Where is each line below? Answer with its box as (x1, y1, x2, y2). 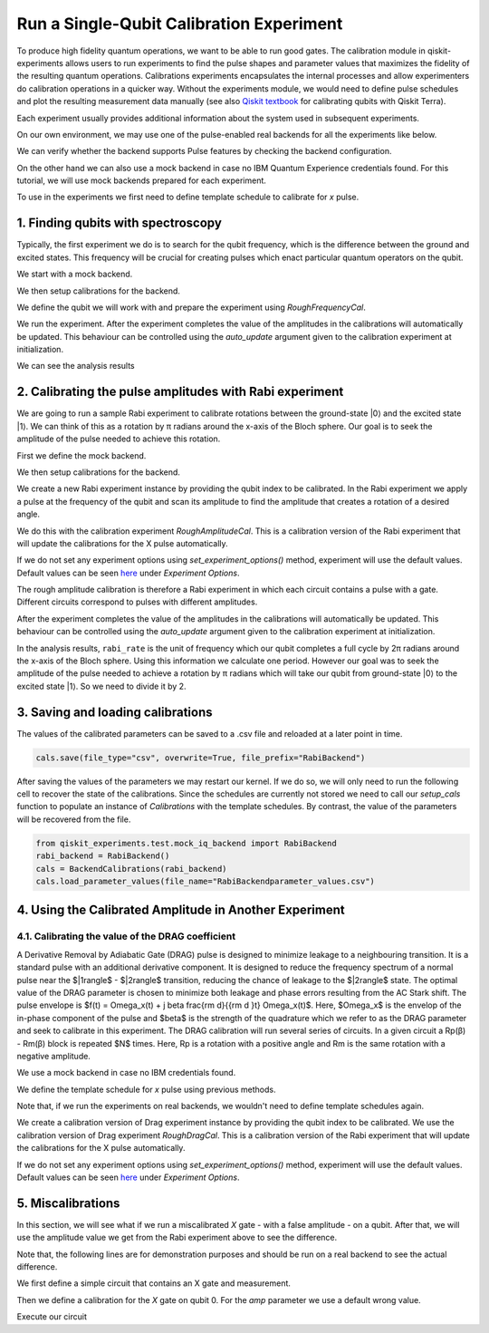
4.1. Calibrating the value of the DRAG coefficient (16, 930, 235, 942)
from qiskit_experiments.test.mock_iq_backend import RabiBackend (35, 838, 337, 848)
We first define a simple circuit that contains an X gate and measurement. (16, 1278, 292, 1289)
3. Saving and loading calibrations (16, 704, 213, 720)
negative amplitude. (16, 1050, 91, 1061)
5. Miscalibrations (16, 1195, 120, 1211)
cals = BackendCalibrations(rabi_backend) (35, 864, 227, 874)
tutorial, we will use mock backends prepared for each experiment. (16, 175, 267, 186)
